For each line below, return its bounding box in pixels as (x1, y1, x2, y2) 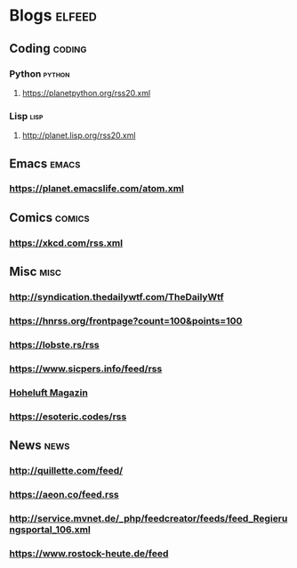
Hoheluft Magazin (9, 386, 89, 399)
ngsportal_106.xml (9, 523, 91, 535)
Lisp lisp (9, 110, 44, 122)
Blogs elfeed (9, 5, 98, 26)
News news (9, 438, 70, 453)
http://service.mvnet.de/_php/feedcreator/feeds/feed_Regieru (9, 512, 288, 524)
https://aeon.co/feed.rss (9, 488, 119, 500)
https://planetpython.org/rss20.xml (21, 87, 151, 98)
